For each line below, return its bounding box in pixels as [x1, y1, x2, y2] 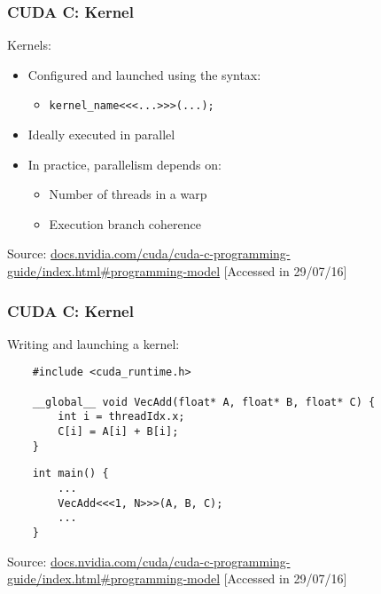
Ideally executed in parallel [27, 125, 175, 144]
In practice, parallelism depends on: [27, 154, 222, 173]
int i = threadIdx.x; [58, 410, 185, 424]
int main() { [32, 467, 109, 480]
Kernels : [7, 36, 51, 54]
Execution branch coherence [49, 214, 201, 233]
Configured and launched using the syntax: [27, 65, 261, 83]
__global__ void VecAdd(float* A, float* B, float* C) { [32, 395, 376, 408]
